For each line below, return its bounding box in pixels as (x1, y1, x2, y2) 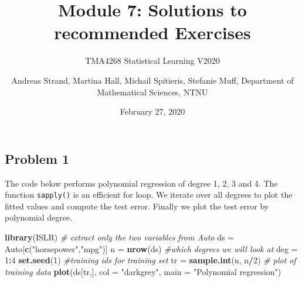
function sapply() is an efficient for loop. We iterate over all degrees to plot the (5, 188, 293, 201)
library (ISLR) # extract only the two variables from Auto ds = (5, 231, 235, 243)
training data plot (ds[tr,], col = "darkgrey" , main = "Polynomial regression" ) (5, 265, 281, 277)
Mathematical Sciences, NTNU (97, 85, 208, 98)
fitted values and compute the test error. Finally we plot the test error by (5, 200, 269, 212)
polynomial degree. (5, 211, 73, 223)
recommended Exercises (54, 20, 251, 44)
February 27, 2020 (120, 105, 185, 118)
